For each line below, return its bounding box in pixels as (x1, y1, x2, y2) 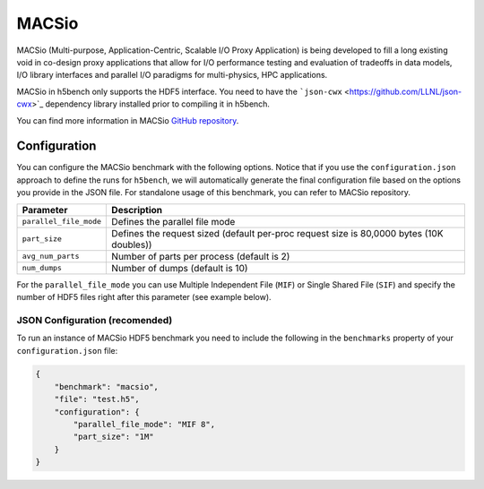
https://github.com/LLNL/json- (349, 86, 462, 97)
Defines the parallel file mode (111, 215, 236, 227)
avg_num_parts (22, 252, 80, 262)
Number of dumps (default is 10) (111, 262, 248, 274)
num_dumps (22, 263, 63, 273)
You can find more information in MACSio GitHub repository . (16, 115, 239, 125)
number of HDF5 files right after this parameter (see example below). (16, 291, 272, 302)
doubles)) (111, 238, 152, 251)
